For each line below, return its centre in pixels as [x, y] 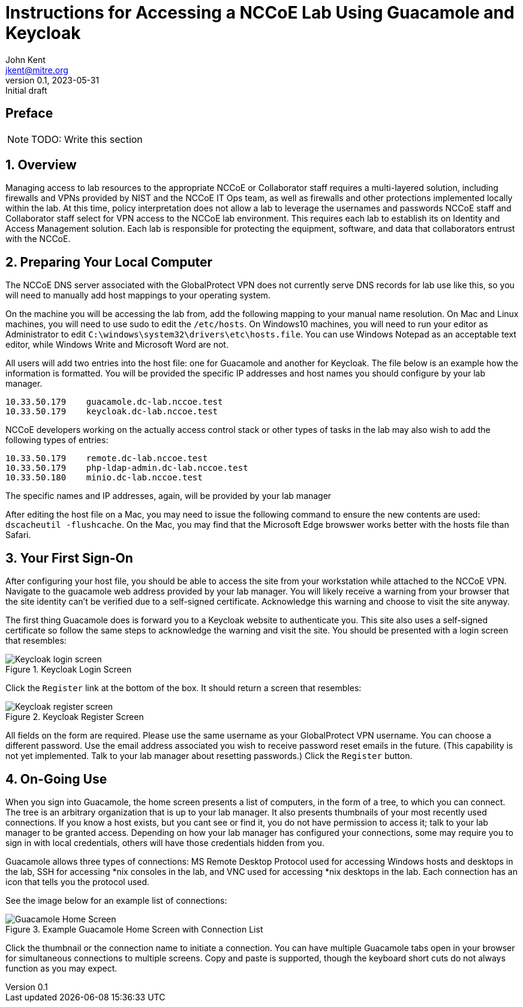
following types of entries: [57, 440]
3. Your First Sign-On [69, 558]
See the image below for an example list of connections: [116, 900]
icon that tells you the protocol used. [78, 882]
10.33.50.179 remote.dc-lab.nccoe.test [107, 458]
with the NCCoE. [38, 239]
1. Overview [41, 165]
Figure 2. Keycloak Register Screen [75, 717]
